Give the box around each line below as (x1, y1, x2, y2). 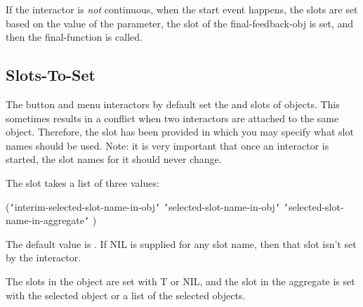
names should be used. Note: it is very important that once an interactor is (6, 138, 329, 152)
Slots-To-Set (6, 64, 95, 86)
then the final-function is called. (6, 30, 143, 44)
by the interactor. (6, 250, 81, 265)
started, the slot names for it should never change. (6, 152, 222, 166)
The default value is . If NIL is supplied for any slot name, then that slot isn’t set (6, 236, 357, 251)
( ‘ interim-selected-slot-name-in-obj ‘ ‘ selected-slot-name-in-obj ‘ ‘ (6, 199, 289, 214)
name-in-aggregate (6, 213, 85, 228)
